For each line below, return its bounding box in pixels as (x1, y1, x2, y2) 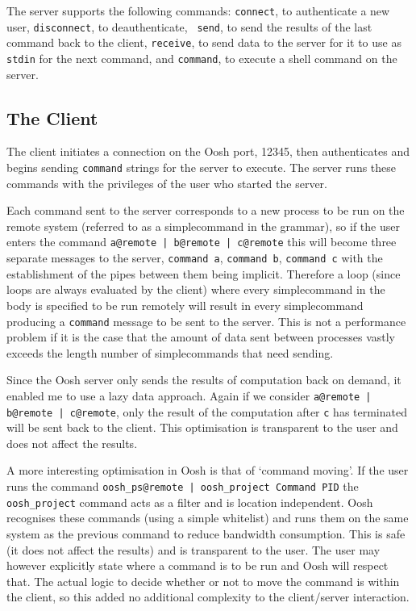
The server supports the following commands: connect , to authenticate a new (6, 2, 390, 19)
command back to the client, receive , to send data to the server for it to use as (6, 34, 401, 51)
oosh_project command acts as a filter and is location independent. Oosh (6, 493, 373, 510)
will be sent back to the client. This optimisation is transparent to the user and (6, 419, 398, 436)
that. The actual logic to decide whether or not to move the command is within (6, 572, 400, 589)
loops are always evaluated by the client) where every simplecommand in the (6, 281, 385, 298)
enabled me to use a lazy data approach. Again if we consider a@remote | (6, 387, 372, 404)
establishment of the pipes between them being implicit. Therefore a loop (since (6, 265, 401, 282)
